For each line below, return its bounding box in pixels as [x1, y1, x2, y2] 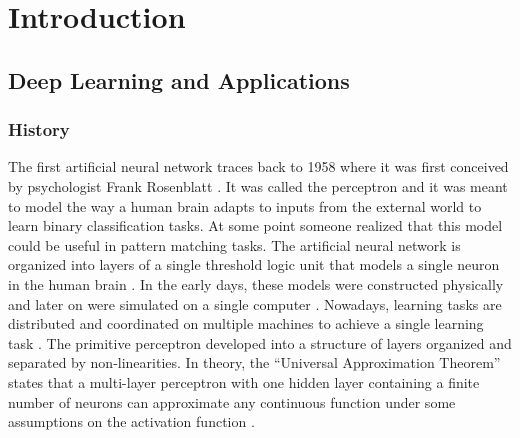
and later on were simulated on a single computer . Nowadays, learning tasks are [8, 293, 502, 314]
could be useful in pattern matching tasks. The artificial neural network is [8, 234, 461, 255]
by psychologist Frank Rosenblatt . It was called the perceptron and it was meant [8, 175, 508, 196]
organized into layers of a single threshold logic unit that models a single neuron [8, 254, 500, 275]
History [8, 117, 70, 142]
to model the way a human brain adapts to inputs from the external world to [8, 195, 482, 216]
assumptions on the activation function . [8, 411, 255, 432]
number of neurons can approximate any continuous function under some [8, 391, 456, 412]
